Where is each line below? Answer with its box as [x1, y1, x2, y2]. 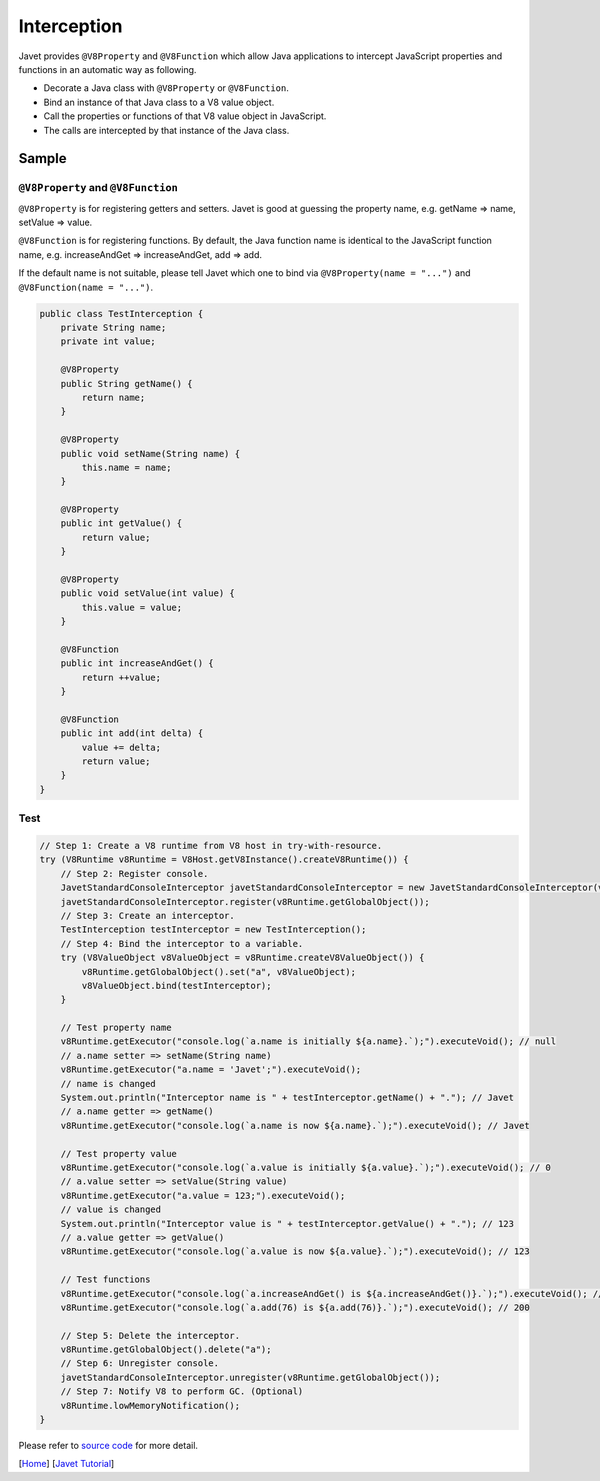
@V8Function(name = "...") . [18, 281, 154, 293]
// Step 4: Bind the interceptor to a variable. [60, 938, 304, 949]
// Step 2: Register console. [60, 868, 209, 879]
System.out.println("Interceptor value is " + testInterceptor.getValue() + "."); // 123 [60, 1218, 515, 1229]
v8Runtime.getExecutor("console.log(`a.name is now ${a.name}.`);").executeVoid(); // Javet [60, 1120, 530, 1131]
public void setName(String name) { [60, 448, 240, 459]
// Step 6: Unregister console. [60, 1358, 220, 1369]
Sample [18, 150, 67, 167]
